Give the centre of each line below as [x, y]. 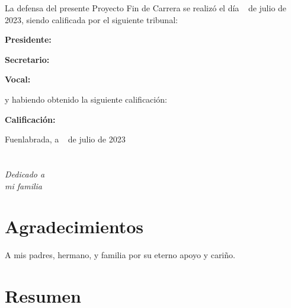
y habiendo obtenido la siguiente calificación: [86, 99]
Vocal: [18, 79]
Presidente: [28, 39]
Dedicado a [25, 174]
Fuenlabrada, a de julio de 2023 [65, 139]
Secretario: [27, 59]
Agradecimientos [74, 226]
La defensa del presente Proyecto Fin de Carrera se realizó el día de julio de [146, 8]
